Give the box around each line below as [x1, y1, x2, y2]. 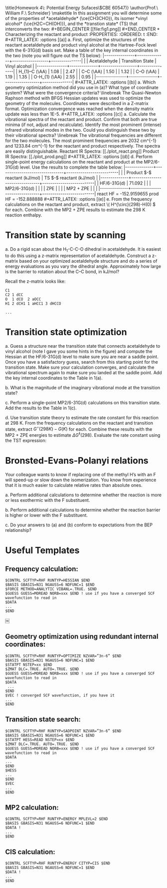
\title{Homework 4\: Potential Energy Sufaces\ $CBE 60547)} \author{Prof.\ [5, 5, 159, 11]
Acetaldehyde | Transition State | [89, 58, 157, 64]
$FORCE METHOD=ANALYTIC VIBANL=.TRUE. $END [5, 586, 97, 591]
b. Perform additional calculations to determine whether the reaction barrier [5, 507, 161, 513]
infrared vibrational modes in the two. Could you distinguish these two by [5, 127, 156, 133]
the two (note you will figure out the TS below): [5, 53, 102, 59]
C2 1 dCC [5, 292, 23, 297]
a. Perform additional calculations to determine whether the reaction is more [5, 492, 162, 498]
